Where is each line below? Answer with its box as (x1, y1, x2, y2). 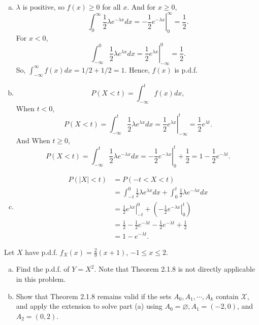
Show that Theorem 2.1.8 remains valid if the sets (16, 290, 172, 301)
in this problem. (16, 273, 66, 284)
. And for (127, 2, 156, 12)
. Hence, (124, 64, 150, 75)
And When (16, 135, 50, 145)
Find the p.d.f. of (16, 264, 70, 274)
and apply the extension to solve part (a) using (16, 301, 163, 311)
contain (216, 290, 239, 301)
